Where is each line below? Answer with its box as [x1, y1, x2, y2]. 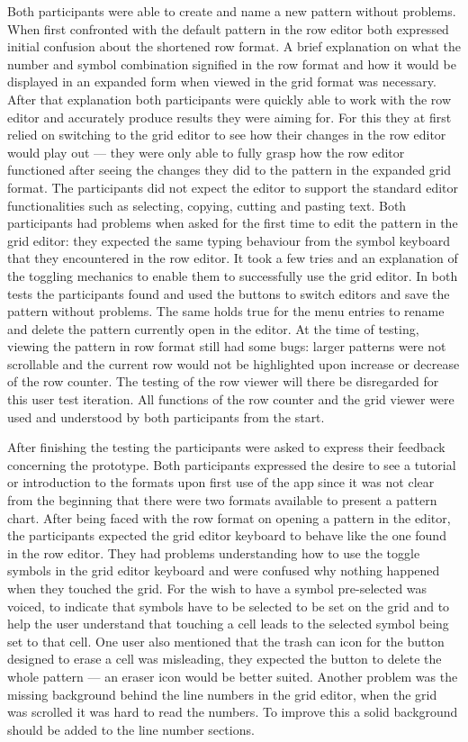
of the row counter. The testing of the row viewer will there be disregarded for [7, 372, 439, 391]
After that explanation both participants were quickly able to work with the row [7, 89, 452, 108]
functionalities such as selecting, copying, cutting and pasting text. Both [7, 195, 407, 214]
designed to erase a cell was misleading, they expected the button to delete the [7, 649, 442, 668]
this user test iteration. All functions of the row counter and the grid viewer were [7, 390, 454, 409]
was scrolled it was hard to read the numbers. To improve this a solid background [7, 702, 458, 721]
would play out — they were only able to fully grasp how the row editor [7, 142, 405, 161]
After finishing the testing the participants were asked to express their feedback [7, 438, 445, 457]
